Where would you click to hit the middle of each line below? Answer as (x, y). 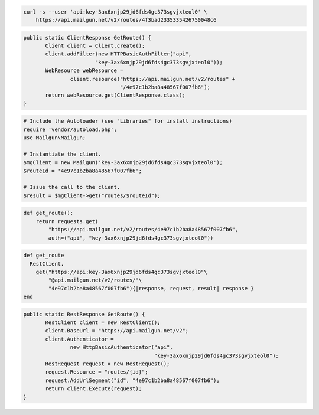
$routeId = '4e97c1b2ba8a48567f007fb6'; (82, 171)
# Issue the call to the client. (72, 187)
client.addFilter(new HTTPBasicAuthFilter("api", (118, 54)
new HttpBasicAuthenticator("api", (122, 347)
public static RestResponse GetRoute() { (84, 314)
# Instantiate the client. (62, 154)
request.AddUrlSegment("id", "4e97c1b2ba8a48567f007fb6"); (132, 380)
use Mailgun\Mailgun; (55, 138)
